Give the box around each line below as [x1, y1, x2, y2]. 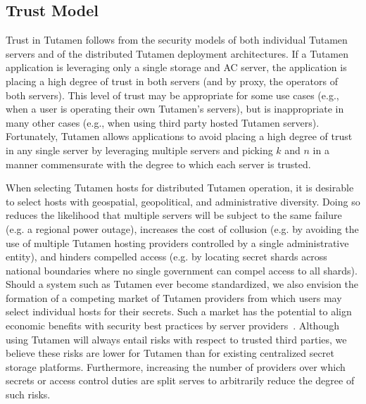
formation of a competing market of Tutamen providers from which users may [6, 290, 342, 305]
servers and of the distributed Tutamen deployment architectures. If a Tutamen [6, 46, 349, 61]
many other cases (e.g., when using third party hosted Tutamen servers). [6, 115, 320, 130]
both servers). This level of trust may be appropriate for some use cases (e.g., [6, 87, 339, 102]
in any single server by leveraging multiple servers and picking [6, 142, 273, 157]
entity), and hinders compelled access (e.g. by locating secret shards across [6, 249, 327, 264]
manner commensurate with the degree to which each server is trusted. [6, 156, 311, 171]
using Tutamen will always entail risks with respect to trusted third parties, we [6, 332, 347, 346]
